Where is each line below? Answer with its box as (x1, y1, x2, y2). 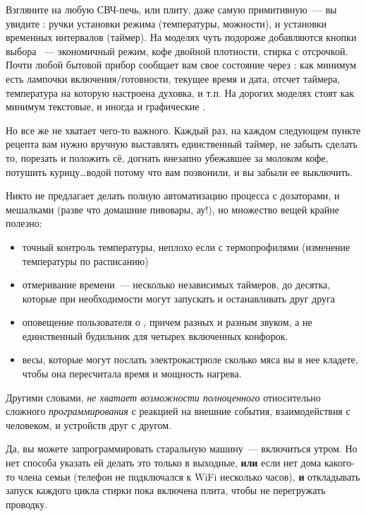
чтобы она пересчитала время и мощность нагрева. (22, 366, 242, 381)
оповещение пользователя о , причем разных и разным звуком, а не (22, 315, 312, 329)
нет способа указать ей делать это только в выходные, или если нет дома (6, 455, 322, 470)
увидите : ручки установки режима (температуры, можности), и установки (6, 16, 327, 30)
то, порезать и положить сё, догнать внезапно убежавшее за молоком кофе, (6, 150, 329, 165)
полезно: (6, 216, 42, 230)
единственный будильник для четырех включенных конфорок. (22, 328, 288, 343)
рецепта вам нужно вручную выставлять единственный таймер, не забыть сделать (6, 136, 358, 151)
